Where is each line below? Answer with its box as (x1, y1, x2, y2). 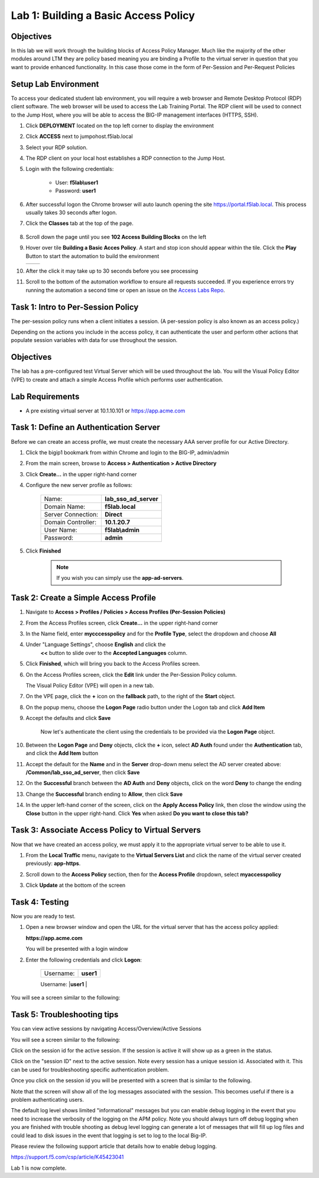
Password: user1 (55, 187, 96, 195)
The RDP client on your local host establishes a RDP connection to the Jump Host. (25, 154, 226, 162)
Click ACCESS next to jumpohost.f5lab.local (25, 133, 133, 140)
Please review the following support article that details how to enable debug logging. (11, 1143, 217, 1150)
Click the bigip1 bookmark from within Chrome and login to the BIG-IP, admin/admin (25, 448, 229, 456)
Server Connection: (44, 510, 99, 518)
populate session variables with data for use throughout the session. (11, 337, 178, 344)
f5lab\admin (105, 525, 140, 534)
